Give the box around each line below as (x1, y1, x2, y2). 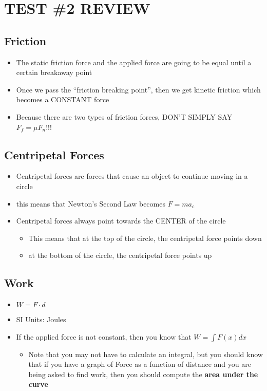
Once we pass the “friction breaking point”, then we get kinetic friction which (16, 84, 261, 95)
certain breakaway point (16, 67, 92, 78)
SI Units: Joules (16, 314, 66, 325)
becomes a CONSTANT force (16, 94, 109, 105)
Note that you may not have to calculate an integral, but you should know (28, 348, 263, 359)
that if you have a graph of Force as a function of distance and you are (28, 359, 251, 369)
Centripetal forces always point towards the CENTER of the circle (16, 215, 226, 226)
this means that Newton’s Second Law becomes (16, 198, 165, 209)
